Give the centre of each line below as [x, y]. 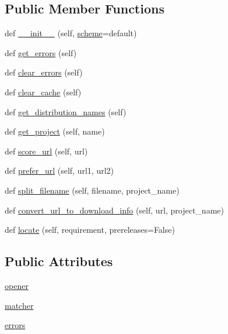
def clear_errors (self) [44, 72]
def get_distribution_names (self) [66, 111]
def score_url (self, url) [46, 151]
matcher [19, 305]
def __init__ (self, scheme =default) [71, 33]
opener [17, 285]
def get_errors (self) [41, 52]
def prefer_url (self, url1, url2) [59, 171]
